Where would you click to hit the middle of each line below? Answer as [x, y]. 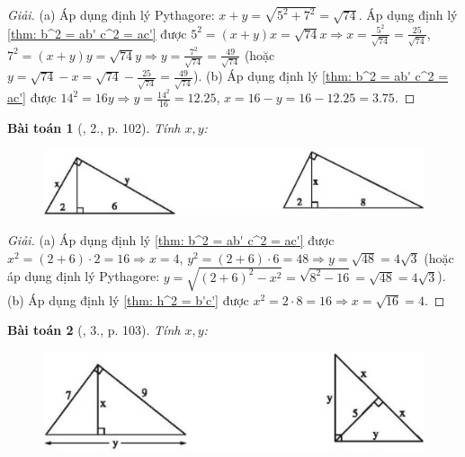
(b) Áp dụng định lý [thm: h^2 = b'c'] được [128, 299]
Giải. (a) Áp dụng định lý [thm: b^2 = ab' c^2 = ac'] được [171, 240]
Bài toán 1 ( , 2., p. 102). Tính [94, 128]
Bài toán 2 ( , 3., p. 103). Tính [94, 330]
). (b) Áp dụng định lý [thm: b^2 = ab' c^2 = [321, 76]
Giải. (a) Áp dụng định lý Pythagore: [111, 15]
